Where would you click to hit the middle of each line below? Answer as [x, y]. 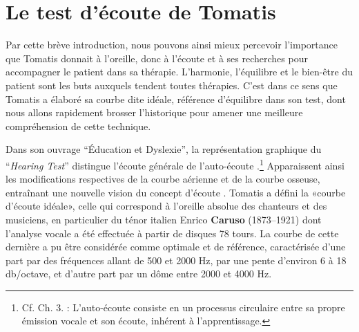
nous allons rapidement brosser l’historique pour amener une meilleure [154, 112]
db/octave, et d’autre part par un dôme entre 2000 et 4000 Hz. [139, 274]
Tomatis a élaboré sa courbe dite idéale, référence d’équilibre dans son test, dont [176, 99]
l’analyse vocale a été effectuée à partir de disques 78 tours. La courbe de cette [172, 233]
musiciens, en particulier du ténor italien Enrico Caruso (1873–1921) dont [164, 219]
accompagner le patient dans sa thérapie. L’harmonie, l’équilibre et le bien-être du [179, 72]
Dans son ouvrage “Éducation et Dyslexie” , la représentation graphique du [164, 149]
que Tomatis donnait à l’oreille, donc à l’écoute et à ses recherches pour [157, 58]
